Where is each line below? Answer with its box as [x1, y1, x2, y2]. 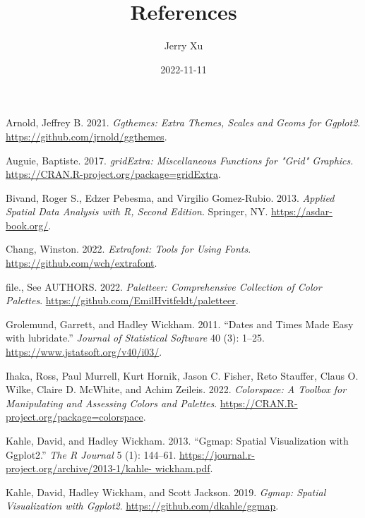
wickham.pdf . [155, 461, 213, 476]
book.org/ [6, 217, 49, 232]
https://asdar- [271, 204, 333, 219]
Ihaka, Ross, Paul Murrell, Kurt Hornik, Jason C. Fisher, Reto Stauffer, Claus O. [6, 368, 359, 383]
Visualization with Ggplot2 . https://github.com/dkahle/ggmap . [6, 498, 279, 513]
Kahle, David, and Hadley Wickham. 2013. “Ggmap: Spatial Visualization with [6, 433, 349, 447]
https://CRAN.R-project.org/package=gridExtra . [6, 167, 221, 181]
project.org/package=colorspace [6, 409, 143, 424]
